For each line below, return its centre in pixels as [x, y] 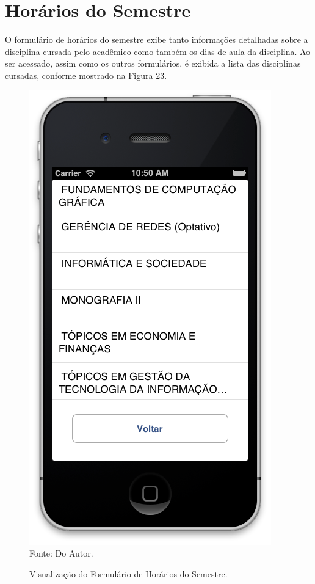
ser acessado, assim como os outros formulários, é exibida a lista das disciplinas [153, 63]
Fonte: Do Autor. [61, 553]
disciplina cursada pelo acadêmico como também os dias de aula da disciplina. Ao [158, 51]
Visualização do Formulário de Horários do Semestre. [129, 573]
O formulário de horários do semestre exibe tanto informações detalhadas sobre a [157, 39]
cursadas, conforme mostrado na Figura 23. [86, 75]
